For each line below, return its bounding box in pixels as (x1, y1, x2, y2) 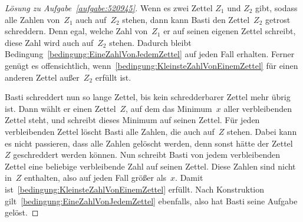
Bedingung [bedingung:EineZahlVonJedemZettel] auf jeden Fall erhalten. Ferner (5, 48, 295, 60)
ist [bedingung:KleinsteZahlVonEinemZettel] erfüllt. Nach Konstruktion (5, 183, 265, 195)
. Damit (175, 171, 203, 184)
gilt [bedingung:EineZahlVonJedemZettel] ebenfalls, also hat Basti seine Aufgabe (5, 194, 298, 207)
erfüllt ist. (95, 71, 131, 83)
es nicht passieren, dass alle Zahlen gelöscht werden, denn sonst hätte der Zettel (5, 137, 293, 149)
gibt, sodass (255, 2, 298, 14)
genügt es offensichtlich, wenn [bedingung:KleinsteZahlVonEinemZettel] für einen (5, 59, 298, 71)
